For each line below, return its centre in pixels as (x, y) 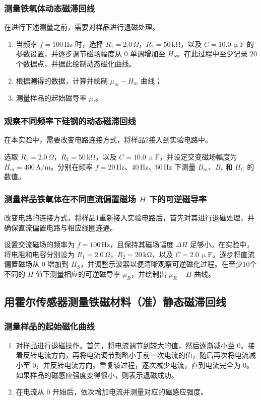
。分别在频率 (72, 166)
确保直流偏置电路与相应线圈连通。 (60, 227)
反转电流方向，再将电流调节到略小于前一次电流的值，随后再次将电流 (136, 355)
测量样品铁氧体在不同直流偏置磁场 (70, 198)
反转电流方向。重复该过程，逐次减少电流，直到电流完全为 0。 (152, 365)
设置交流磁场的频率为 (39, 244)
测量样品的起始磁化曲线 (49, 326)
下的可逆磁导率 (178, 198)
